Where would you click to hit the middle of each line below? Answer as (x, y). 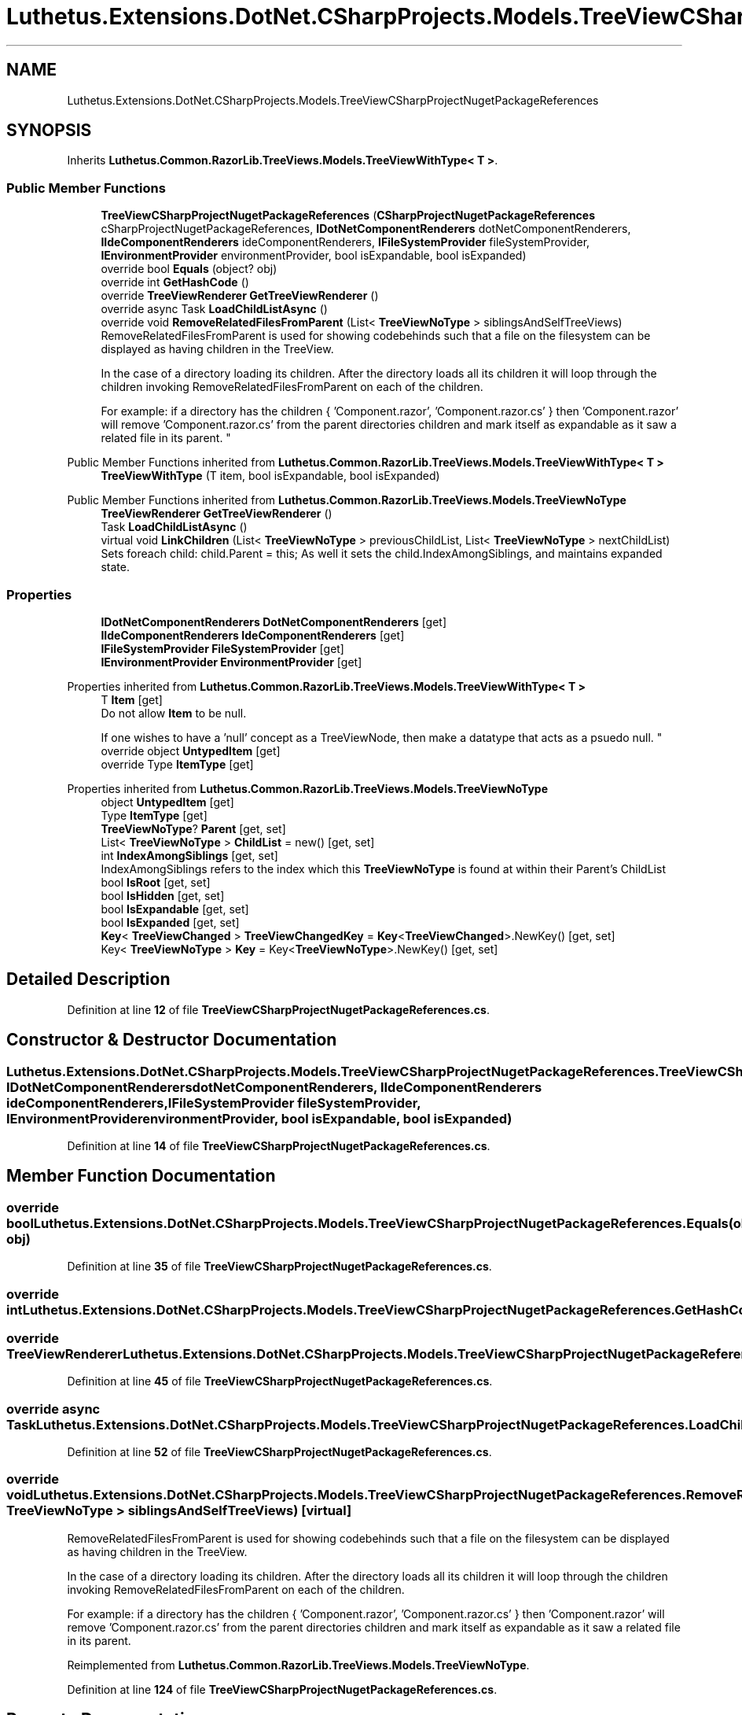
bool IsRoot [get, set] (156, 882)
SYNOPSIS (49, 131)
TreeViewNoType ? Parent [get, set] (193, 828)
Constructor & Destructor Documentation (172, 1040)
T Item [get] (132, 699)
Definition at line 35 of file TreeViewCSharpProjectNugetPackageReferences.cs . (279, 1267)
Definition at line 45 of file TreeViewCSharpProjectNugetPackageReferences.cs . (280, 1381)
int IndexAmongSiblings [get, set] (189, 855)
